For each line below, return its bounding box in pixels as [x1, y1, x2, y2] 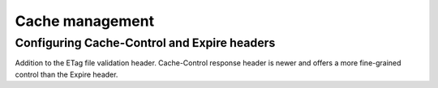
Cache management [15, 12, 154, 30]
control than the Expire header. [15, 69, 118, 79]
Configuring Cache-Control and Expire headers [15, 36, 276, 50]
